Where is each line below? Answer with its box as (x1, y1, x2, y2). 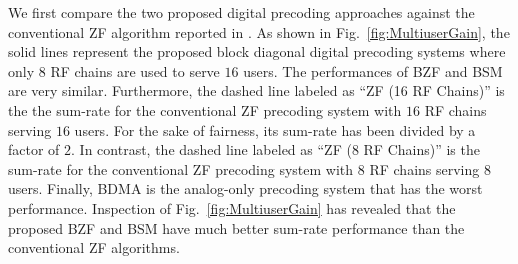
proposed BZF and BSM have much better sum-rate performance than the (8, 217, 465, 238)
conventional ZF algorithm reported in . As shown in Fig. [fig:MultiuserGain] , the (8, 21, 510, 42)
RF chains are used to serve (50, 60, 220, 81)
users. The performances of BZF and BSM (243, 60, 503, 81)
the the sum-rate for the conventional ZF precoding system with (8, 99, 402, 120)
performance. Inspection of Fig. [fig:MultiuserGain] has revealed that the (8, 197, 456, 218)
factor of (8, 139, 60, 160)
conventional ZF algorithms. (8, 237, 180, 258)
